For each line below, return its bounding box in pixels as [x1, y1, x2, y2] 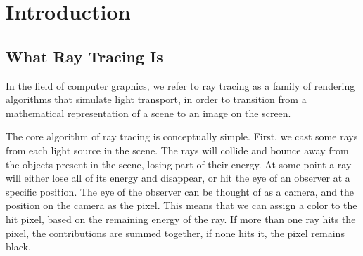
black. [6, 239, 31, 254]
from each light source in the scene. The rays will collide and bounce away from [6, 142, 349, 157]
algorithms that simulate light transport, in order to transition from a [6, 92, 307, 107]
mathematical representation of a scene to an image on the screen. [6, 105, 291, 120]
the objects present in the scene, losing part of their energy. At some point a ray [6, 156, 352, 171]
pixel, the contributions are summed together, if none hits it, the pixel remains [6, 225, 345, 240]
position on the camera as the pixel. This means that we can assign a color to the [6, 198, 357, 213]
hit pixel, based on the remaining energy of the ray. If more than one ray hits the [6, 211, 356, 226]
